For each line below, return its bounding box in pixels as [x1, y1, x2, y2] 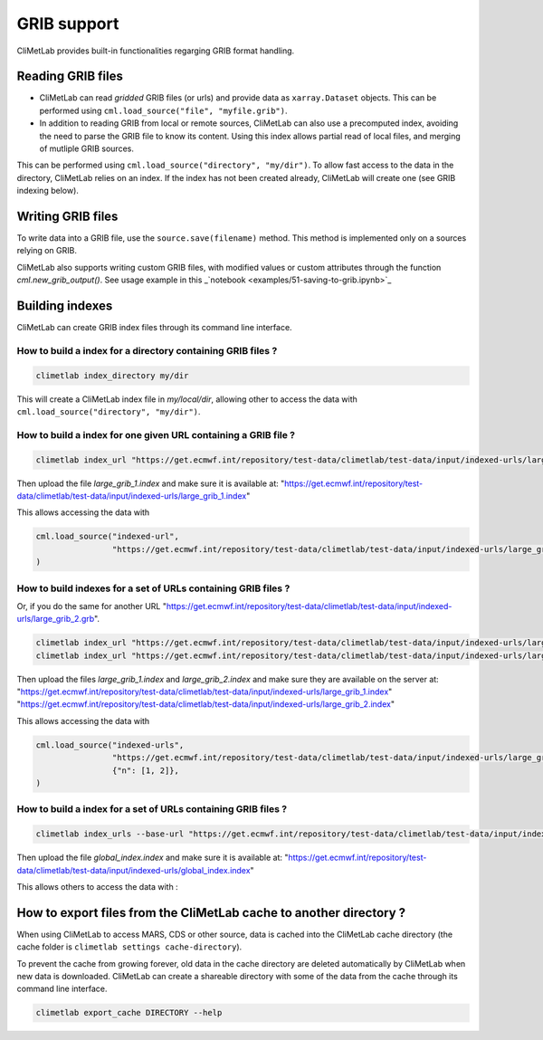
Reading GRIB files [16, 69, 124, 84]
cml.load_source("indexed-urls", [35, 739, 185, 750]
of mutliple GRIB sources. [39, 143, 135, 154]
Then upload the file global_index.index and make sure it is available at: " [16, 852, 289, 863]
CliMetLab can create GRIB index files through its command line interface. [16, 322, 293, 333]
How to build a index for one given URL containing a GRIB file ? [16, 428, 296, 441]
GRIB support [16, 14, 119, 33]
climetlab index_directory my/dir [35, 370, 189, 380]
